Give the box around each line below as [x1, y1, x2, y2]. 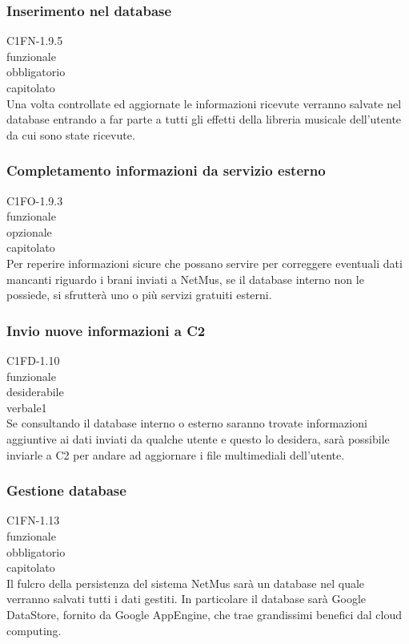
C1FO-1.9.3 [6, 192, 63, 209]
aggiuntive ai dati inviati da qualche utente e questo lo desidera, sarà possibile [6, 430, 390, 447]
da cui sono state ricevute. [6, 126, 135, 143]
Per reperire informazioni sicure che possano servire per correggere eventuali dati [6, 254, 403, 271]
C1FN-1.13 [6, 512, 60, 529]
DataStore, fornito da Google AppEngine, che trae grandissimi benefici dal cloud [6, 606, 402, 622]
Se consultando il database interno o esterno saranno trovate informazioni [6, 415, 367, 431]
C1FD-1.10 [6, 351, 60, 368]
